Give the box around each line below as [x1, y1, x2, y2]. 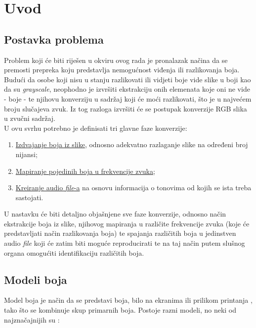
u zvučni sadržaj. [4, 113, 55, 123]
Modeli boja [4, 272, 67, 287]
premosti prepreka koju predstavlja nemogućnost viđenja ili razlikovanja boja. [4, 64, 240, 75]
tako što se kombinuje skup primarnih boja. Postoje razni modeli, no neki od [4, 305, 237, 315]
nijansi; [15, 149, 38, 159]
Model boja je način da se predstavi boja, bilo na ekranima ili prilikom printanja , [4, 295, 253, 305]
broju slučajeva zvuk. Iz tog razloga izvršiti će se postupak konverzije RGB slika [4, 103, 247, 113]
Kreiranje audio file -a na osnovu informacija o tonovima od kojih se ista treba [15, 182, 252, 193]
